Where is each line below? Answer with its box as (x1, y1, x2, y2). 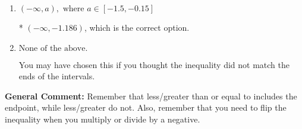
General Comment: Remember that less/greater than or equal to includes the (5, 89, 297, 102)
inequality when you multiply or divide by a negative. (5, 112, 200, 125)
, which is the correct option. (84, 21, 190, 33)
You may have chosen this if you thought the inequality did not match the (18, 58, 290, 70)
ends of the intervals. (18, 70, 95, 82)
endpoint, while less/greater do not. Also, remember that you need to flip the (5, 101, 287, 114)
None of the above (18, 44, 86, 53)
